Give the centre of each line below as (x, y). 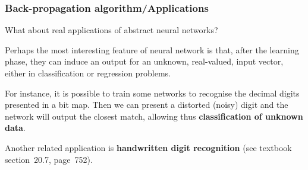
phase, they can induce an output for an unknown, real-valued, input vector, (144, 61)
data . (15, 128)
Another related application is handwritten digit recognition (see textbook (148, 147)
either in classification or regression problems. (88, 73)
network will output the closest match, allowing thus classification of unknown (154, 116)
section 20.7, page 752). (49, 159)
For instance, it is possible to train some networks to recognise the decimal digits (152, 93)
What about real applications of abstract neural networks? (111, 30)
